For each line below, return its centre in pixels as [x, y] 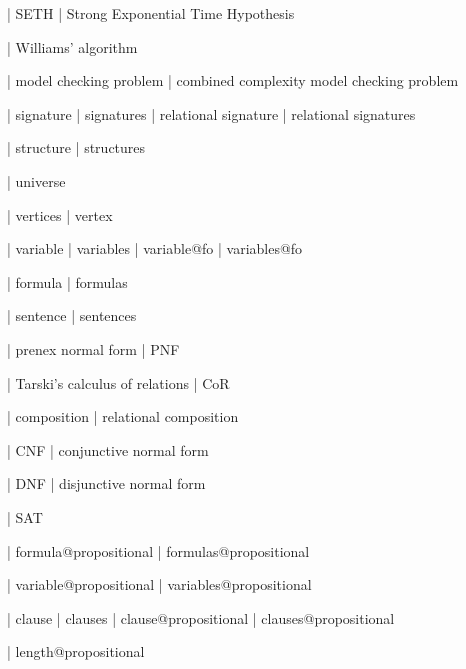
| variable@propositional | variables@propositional [159, 584]
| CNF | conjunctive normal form [108, 449]
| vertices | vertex [60, 214]
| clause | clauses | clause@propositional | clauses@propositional [201, 617]
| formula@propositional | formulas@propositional [158, 550]
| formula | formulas [67, 281]
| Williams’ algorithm [72, 46]
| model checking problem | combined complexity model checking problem [233, 80]
